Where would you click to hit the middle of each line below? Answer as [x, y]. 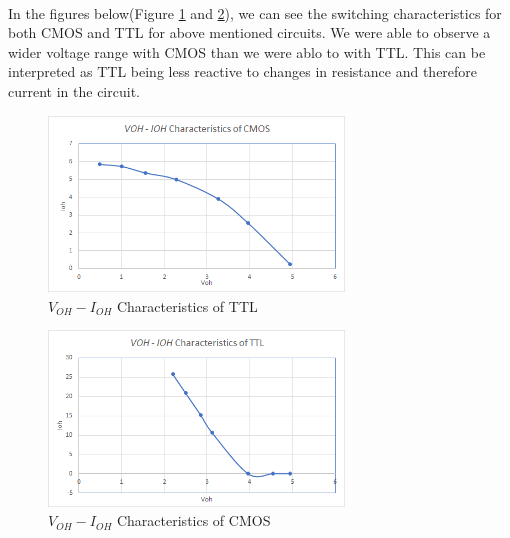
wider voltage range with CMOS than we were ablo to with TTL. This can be [247, 51]
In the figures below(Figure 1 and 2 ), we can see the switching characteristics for [255, 12]
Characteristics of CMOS [193, 520]
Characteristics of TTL [187, 305]
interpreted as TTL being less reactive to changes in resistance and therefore [243, 71]
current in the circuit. [74, 90]
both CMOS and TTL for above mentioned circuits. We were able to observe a [249, 32]
